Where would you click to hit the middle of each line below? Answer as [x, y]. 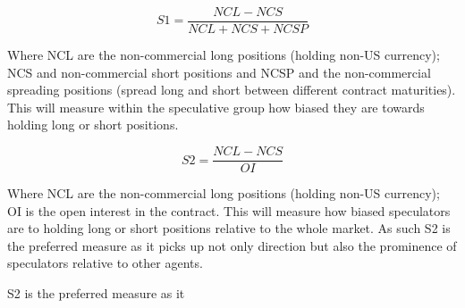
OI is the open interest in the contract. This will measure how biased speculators [229, 210]
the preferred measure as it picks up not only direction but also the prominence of [232, 245]
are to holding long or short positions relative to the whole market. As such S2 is [229, 228]
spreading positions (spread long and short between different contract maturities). [232, 90]
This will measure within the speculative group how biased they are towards [216, 107]
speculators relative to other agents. [105, 263]
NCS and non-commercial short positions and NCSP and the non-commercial [219, 72]
